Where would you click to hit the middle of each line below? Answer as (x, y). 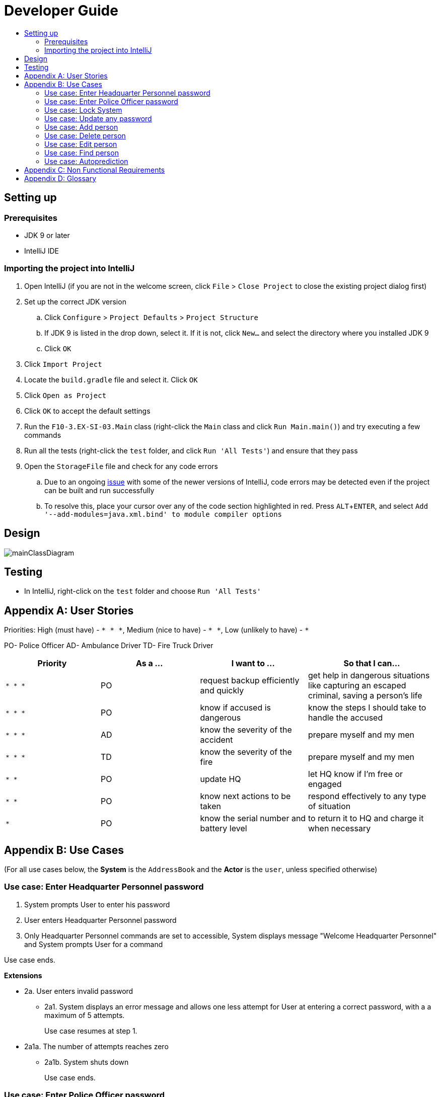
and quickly (222, 691)
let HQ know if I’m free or (356, 774)
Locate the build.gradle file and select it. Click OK (111, 379)
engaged (325, 784)
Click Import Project (63, 364)
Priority (52, 663)
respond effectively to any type (367, 796)
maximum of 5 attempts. (85, 1015)
